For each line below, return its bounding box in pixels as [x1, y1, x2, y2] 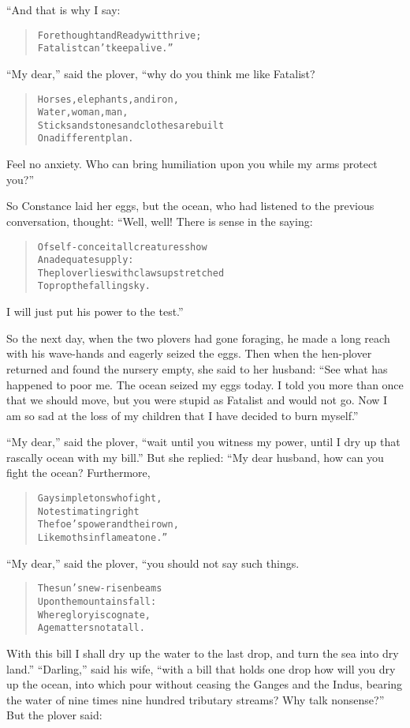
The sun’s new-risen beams [37, 583, 162, 595]
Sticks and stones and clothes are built [37, 119, 225, 131]
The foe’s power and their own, [37, 519, 179, 531]
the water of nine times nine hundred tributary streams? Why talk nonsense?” [6, 691, 385, 707]
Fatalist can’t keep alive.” [37, 43, 173, 54]
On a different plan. [37, 133, 134, 144]
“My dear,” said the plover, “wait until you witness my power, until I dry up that [6, 433, 401, 450]
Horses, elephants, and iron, [37, 93, 179, 105]
